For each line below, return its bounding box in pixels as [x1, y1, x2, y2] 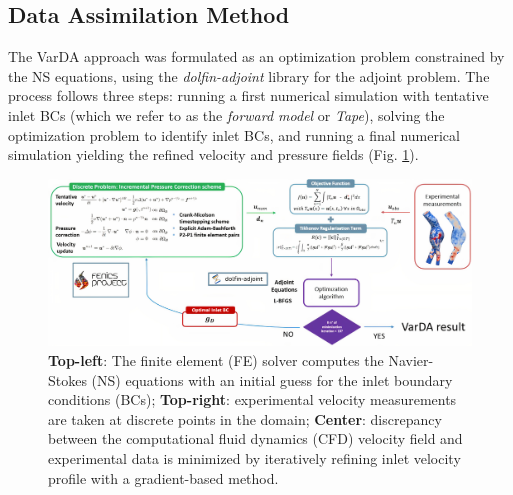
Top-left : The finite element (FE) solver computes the [48, 350, 384, 371]
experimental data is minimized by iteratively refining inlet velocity [48, 448, 461, 469]
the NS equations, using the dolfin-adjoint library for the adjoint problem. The [8, 65, 490, 86]
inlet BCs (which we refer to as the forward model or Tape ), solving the [8, 104, 445, 125]
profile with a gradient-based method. [48, 467, 279, 488]
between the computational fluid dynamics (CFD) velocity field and [48, 428, 463, 449]
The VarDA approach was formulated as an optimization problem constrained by [8, 46, 505, 67]
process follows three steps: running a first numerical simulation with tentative [8, 85, 489, 106]
